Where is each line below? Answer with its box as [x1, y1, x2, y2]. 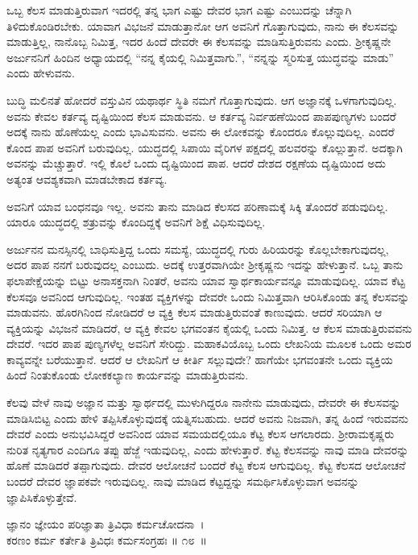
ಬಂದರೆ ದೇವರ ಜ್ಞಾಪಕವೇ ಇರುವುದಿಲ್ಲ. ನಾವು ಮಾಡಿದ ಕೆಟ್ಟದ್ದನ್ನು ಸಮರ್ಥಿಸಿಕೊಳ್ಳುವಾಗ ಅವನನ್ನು [6, 473, 359, 490]
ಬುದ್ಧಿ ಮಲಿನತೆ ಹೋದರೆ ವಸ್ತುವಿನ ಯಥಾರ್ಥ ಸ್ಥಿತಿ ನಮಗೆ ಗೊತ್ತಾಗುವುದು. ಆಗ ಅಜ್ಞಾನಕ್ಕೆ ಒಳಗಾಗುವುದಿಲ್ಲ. [6, 91, 397, 108]
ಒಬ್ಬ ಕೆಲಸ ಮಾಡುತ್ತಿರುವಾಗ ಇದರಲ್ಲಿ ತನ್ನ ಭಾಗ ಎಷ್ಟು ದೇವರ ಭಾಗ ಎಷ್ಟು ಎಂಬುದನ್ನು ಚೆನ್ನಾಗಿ [6, 2, 352, 18]
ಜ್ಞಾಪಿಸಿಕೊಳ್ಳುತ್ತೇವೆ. [6, 488, 77, 505]
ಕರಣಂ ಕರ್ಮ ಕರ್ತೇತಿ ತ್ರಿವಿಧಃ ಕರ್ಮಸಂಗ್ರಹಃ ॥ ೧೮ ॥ [6, 531, 207, 548]
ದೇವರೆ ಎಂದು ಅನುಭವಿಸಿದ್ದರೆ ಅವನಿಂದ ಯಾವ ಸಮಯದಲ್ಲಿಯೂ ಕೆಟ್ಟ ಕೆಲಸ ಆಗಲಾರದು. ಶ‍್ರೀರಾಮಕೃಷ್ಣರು [6, 425, 395, 442]
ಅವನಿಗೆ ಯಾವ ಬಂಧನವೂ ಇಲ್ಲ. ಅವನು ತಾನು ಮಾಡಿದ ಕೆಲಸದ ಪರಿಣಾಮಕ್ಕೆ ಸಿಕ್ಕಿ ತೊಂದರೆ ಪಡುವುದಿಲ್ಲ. [6, 197, 388, 214]
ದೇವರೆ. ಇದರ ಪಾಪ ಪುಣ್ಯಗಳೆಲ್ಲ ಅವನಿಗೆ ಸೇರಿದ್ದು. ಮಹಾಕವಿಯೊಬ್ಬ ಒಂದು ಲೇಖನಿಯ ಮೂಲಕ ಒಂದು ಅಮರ [6, 335, 412, 352]
